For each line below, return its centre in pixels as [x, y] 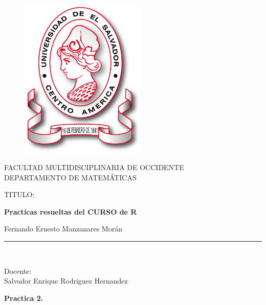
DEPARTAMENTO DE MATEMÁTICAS [70, 177]
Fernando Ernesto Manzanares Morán [63, 229]
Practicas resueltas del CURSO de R [71, 211]
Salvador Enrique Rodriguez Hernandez [66, 281]
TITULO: [19, 194]
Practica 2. [24, 298]
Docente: [18, 271]
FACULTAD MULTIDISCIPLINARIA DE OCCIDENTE [94, 167]
